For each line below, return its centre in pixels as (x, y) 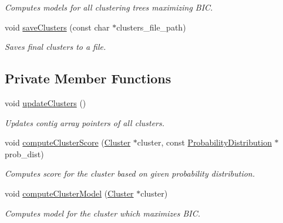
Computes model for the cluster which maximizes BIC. (103, 213)
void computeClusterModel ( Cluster (69, 193)
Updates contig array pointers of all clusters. (85, 122)
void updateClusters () (46, 102)
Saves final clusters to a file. (55, 47)
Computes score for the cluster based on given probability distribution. (130, 173)
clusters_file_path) (151, 27)
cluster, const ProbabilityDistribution (204, 142)
